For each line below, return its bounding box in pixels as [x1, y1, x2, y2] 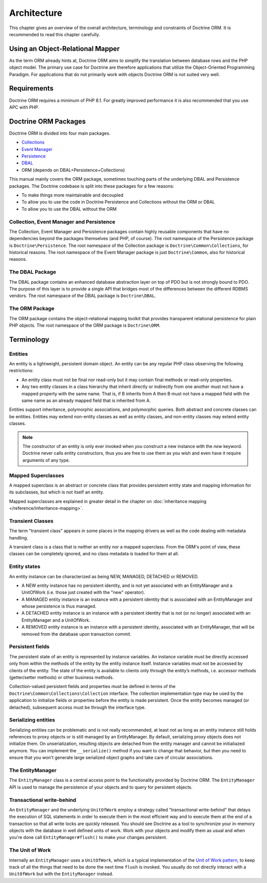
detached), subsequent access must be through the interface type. [9, 704, 146, 710]
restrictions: [9, 368, 34, 374]
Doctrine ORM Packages [9, 117, 86, 126]
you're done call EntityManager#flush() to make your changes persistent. [9, 834, 168, 840]
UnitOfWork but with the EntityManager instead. [9, 871, 113, 877]
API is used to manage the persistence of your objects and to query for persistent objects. [9, 784, 193, 790]
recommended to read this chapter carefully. [9, 31, 100, 37]
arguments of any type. [22, 457, 70, 463]
